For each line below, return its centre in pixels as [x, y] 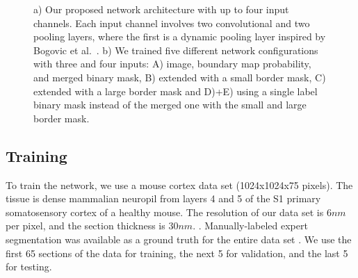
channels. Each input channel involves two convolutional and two [172, 23]
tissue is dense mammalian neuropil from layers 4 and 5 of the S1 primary [163, 198]
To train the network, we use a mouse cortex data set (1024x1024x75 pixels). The [179, 185]
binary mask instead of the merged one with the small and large [170, 105]
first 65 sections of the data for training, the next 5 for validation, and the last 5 [177, 253]
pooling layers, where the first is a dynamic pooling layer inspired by [180, 36]
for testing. [29, 267]
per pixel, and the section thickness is [86, 226]
